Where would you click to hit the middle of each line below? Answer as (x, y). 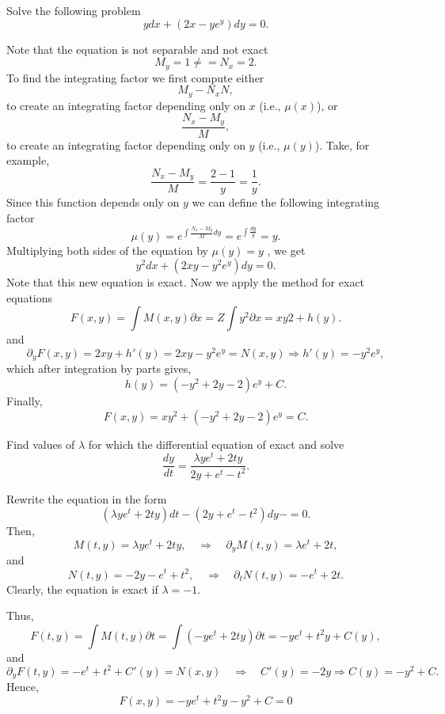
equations (30, 297)
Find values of (41, 444)
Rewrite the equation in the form (87, 498)
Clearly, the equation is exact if (82, 589)
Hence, (23, 687)
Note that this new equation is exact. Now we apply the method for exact (186, 282)
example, (28, 160)
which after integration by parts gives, (99, 368)
